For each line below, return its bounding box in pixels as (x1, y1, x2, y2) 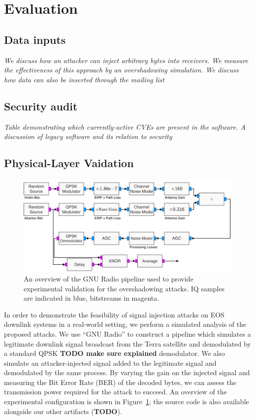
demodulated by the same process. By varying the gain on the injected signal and (4, 367, 250, 378)
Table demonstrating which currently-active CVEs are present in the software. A (4, 121, 246, 132)
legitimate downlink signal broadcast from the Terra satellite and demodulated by (4, 338, 251, 349)
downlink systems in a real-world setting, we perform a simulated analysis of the (4, 319, 247, 329)
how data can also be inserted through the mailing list (4, 74, 164, 84)
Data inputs (4, 32, 66, 47)
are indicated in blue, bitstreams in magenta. (24, 293, 159, 303)
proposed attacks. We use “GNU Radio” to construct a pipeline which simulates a (4, 328, 251, 339)
